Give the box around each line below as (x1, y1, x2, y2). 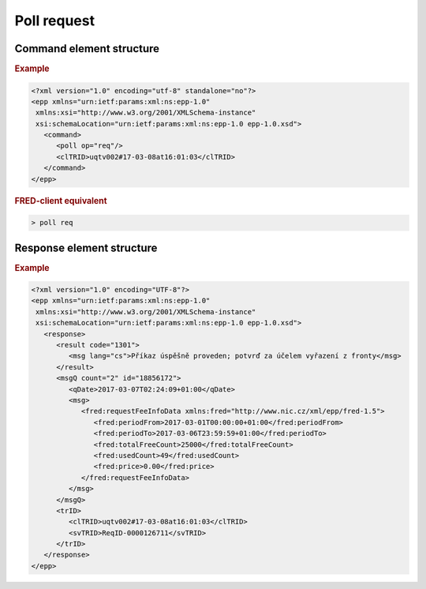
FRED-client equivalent (14, 195, 107, 206)
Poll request (14, 12, 95, 29)
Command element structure (14, 42, 160, 55)
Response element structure (14, 241, 158, 254)
